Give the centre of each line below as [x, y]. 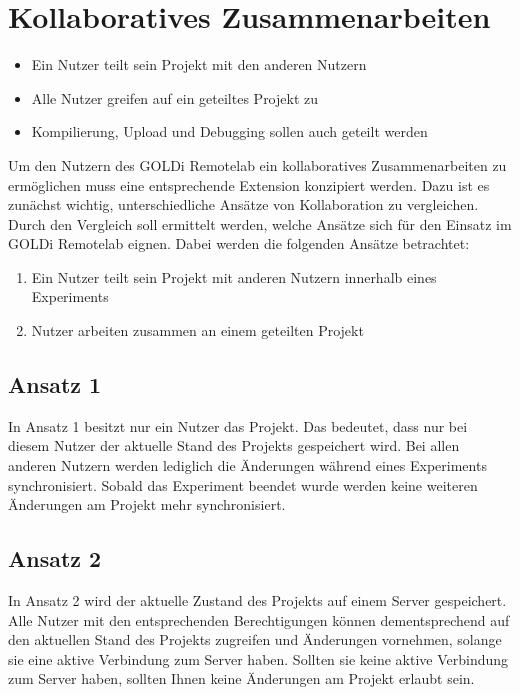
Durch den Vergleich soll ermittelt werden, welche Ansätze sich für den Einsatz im [260, 223]
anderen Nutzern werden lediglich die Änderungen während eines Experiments [247, 465]
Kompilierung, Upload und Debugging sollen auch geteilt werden [229, 131]
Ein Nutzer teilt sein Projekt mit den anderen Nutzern [199, 64]
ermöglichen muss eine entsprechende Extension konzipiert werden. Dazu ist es [249, 184]
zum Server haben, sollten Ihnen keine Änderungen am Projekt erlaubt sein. [241, 678]
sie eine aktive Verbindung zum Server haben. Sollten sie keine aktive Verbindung [258, 658]
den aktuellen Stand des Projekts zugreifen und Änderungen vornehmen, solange [255, 639]
